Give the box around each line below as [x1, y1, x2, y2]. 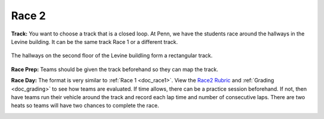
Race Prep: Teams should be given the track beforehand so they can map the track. [11, 66, 218, 73]
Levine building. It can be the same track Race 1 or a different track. [11, 38, 178, 45]
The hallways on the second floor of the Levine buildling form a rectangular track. [11, 52, 213, 59]
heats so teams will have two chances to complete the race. [11, 102, 159, 109]
